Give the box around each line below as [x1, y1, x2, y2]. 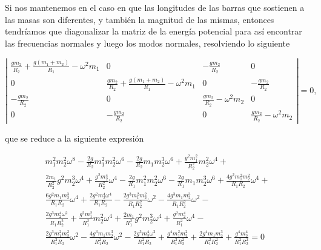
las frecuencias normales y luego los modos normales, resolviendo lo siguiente [5, 36, 290, 49]
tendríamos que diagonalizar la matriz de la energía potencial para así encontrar [5, 25, 302, 38]
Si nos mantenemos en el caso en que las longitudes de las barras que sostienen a [5, 1, 305, 13]
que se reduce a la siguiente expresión [5, 131, 144, 144]
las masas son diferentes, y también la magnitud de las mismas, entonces [5, 13, 274, 25]
